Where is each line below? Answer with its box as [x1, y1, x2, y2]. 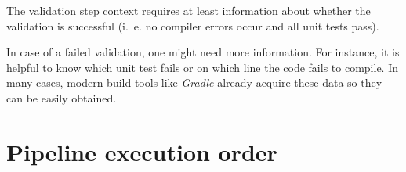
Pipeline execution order [6, 135, 277, 167]
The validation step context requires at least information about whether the [6, 2, 371, 18]
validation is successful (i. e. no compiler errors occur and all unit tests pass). [6, 17, 379, 34]
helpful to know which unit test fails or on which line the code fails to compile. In [6, 59, 398, 75]
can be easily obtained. [6, 89, 117, 106]
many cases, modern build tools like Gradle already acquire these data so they [6, 74, 382, 91]
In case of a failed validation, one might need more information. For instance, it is [6, 44, 400, 60]
